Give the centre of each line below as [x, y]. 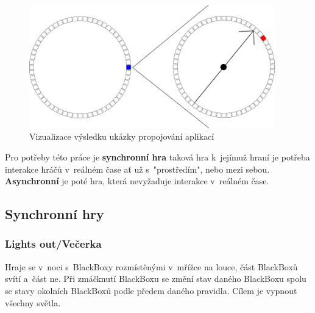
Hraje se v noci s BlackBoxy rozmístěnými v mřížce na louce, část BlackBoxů [151, 266]
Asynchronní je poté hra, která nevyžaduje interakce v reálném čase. [137, 181]
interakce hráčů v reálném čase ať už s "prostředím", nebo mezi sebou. [137, 169]
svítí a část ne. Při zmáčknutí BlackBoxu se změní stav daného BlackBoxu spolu [156, 279]
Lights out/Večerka [53, 244]
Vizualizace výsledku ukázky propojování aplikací [122, 136]
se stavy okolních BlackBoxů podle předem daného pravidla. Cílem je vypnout [151, 290]
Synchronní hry [55, 214]
